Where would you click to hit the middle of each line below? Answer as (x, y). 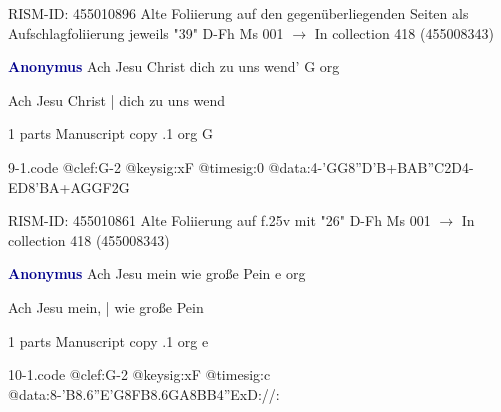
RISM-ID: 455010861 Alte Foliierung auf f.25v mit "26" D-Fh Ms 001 (219, 220)
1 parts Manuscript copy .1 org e (108, 340)
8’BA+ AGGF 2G (79, 186)
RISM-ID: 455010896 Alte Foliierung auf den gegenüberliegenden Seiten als (238, 13)
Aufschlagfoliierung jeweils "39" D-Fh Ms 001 (146, 32)
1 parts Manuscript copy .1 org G (110, 133)
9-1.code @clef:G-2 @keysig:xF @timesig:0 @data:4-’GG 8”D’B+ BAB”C (226, 166)
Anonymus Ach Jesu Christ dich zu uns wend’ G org (174, 66)
